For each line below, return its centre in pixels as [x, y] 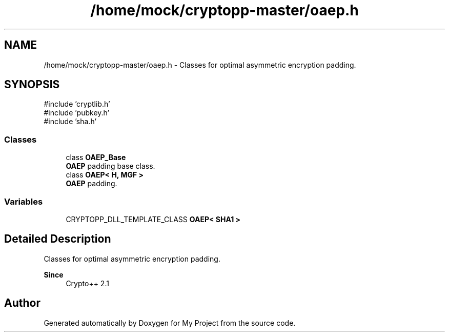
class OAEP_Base [96, 157]
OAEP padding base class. [110, 166]
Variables [24, 201]
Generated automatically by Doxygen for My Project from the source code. [170, 323]
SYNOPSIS [32, 85]
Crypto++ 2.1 [87, 283]
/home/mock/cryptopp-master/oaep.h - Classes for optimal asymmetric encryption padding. [200, 65]
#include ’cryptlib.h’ [77, 104]
